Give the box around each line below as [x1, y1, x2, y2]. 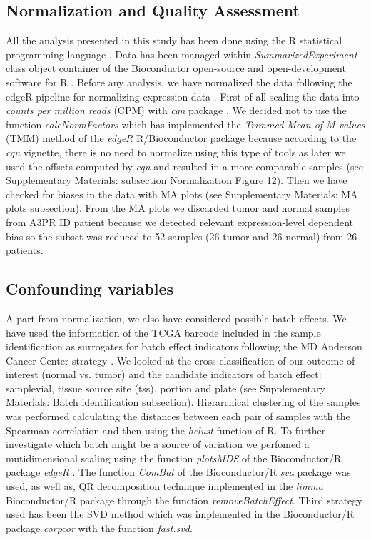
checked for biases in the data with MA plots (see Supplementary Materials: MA [6, 186, 358, 201]
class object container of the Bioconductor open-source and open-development [6, 61, 346, 76]
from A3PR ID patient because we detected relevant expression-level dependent [6, 214, 353, 229]
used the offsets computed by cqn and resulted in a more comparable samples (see [6, 158, 363, 173]
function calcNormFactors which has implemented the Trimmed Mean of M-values [6, 116, 365, 131]
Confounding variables [6, 277, 174, 300]
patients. [6, 243, 44, 258]
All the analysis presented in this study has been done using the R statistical [6, 33, 342, 48]
